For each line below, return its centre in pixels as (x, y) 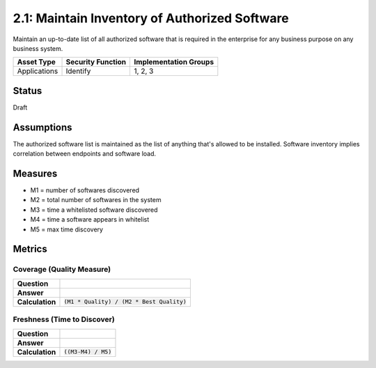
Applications (38, 71)
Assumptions (42, 127)
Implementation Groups (174, 62)
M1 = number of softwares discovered (85, 190)
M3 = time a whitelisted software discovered (94, 210)
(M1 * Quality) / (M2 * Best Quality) (125, 302)
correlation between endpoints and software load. (85, 154)
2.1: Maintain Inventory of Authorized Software (151, 18)
